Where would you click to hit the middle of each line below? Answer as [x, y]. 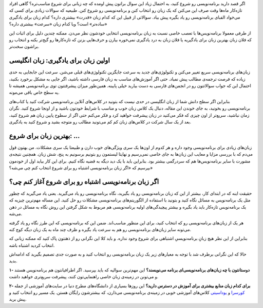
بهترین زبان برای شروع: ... [44, 136]
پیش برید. [18, 299]
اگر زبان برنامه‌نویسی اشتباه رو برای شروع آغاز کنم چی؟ [84, 182]
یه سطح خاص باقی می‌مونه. [34, 92]
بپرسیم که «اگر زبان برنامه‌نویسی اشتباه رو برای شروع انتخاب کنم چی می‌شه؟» [81, 168]
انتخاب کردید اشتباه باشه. [32, 245]
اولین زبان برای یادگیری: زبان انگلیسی [59, 61]
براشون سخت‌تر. [24, 47]
